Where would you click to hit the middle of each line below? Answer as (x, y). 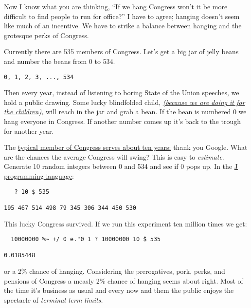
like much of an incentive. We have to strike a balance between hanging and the (123, 26)
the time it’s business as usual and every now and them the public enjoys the (119, 290)
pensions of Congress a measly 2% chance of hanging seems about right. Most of (124, 280)
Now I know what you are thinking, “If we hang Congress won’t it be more (116, 6)
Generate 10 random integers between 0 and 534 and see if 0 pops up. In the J (121, 166)
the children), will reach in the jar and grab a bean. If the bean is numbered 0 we (125, 112)
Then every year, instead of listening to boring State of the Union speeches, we (122, 92)
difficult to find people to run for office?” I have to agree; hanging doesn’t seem (122, 16)
